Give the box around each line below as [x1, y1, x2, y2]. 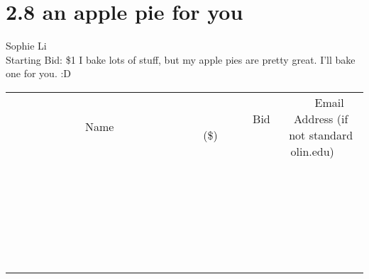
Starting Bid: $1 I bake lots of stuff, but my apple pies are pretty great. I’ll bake [6, 52, 356, 67]
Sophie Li [6, 38, 47, 53]
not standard [289, 126, 353, 143]
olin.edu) [290, 142, 334, 159]
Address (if [294, 110, 348, 127]
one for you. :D [6, 66, 72, 81]
